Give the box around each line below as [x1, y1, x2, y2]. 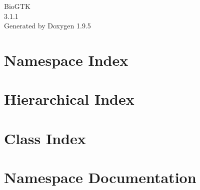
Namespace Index [4, 49, 128, 70]
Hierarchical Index [4, 89, 134, 109]
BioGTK [4, 1, 30, 11]
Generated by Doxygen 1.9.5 [4, 20, 91, 31]
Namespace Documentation [4, 167, 196, 188]
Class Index [4, 128, 86, 148]
